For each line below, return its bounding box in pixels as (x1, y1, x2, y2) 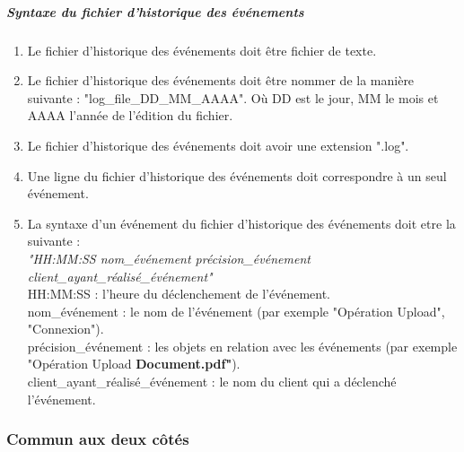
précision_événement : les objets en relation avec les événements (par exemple (27, 336, 458, 355)
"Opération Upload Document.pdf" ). (27, 354, 241, 373)
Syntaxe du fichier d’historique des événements (6, 2, 304, 21)
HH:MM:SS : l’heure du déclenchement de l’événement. (27, 284, 330, 303)
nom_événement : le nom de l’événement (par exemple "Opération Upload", (27, 301, 445, 320)
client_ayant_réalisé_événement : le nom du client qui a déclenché (27, 372, 397, 391)
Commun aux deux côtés (6, 428, 189, 450)
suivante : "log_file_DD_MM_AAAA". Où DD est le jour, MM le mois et (27, 88, 439, 107)
